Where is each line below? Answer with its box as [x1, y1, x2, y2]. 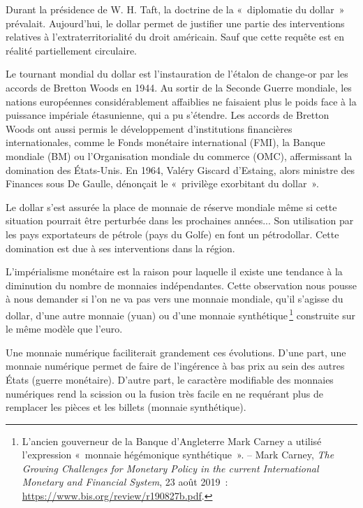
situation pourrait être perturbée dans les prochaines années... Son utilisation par [6, 213, 354, 228]
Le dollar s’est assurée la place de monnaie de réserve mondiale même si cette [6, 199, 337, 214]
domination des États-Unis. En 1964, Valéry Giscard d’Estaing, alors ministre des [6, 162, 355, 177]
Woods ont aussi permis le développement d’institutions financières [6, 121, 292, 136]
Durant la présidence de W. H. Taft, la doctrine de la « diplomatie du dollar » [6, 2, 345, 16]
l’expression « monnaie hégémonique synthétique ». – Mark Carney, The [22, 447, 334, 462]
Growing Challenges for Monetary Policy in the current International [22, 460, 319, 475]
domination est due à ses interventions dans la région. [6, 240, 235, 255]
